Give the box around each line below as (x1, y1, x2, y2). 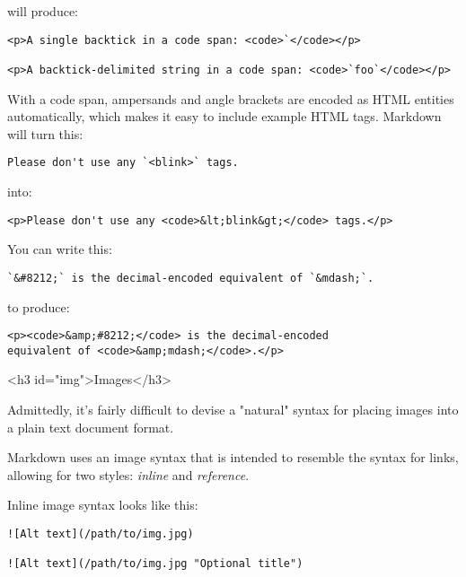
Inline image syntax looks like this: (7, 495, 198, 514)
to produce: (7, 297, 70, 316)
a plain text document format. (7, 417, 174, 436)
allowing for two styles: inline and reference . (7, 465, 250, 484)
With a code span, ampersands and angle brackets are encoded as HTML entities (7, 89, 454, 108)
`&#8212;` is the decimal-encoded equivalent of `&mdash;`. (7, 271, 374, 284)
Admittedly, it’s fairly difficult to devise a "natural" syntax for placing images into (7, 400, 459, 418)
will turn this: (7, 124, 84, 143)
